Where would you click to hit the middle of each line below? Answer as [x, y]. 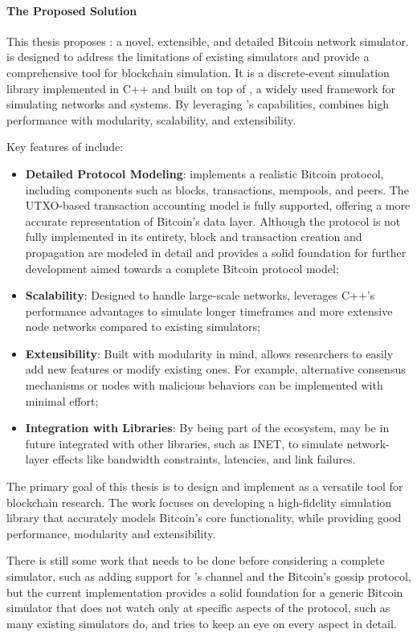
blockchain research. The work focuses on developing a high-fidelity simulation [199, 502]
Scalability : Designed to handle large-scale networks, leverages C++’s [200, 295]
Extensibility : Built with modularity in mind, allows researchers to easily [209, 353]
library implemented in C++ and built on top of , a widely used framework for [201, 88]
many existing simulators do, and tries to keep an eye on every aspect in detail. [202, 623]
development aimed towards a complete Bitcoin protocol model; [182, 268]
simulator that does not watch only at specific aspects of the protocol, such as [198, 608]
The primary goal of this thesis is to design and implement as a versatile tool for [205, 486]
